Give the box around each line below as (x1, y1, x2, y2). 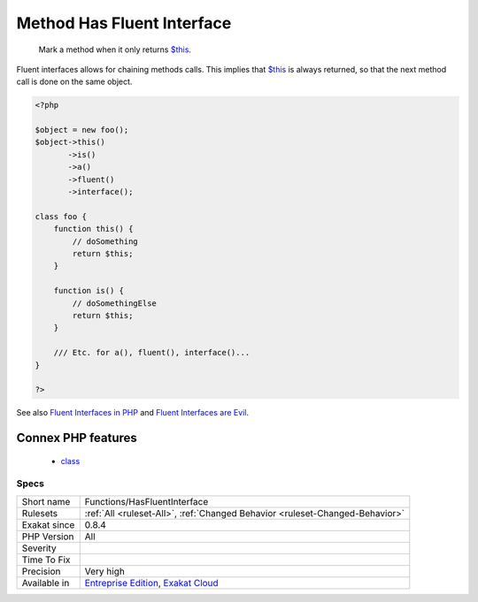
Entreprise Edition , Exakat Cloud (84, 576, 219, 589)
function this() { (53, 224, 134, 234)
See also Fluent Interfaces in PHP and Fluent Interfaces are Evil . (16, 408, 250, 418)
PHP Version (21, 530, 74, 543)
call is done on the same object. (16, 76, 133, 88)
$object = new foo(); (35, 125, 129, 135)
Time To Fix (21, 553, 71, 566)
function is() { (53, 286, 124, 296)
